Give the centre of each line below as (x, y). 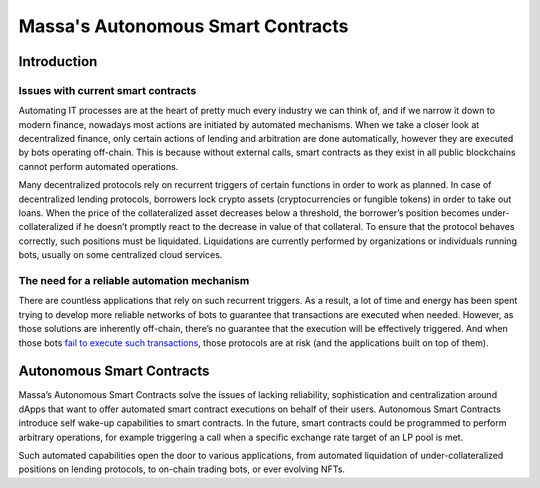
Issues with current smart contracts (107, 90)
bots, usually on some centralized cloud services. (120, 255)
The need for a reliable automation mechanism (134, 280)
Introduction (58, 61)
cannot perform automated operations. (98, 166)
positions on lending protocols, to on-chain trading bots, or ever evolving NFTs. (181, 469)
